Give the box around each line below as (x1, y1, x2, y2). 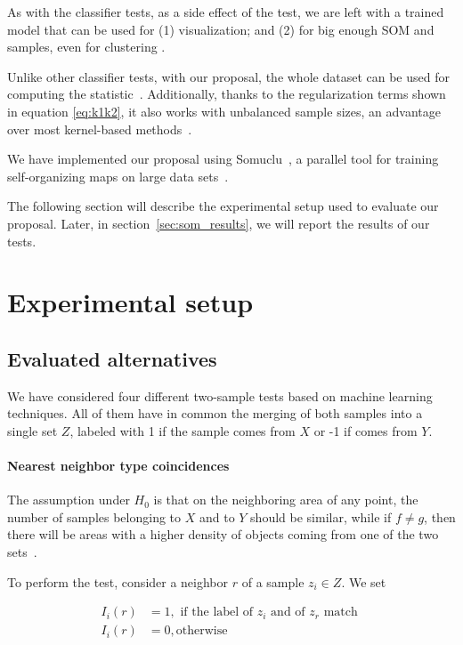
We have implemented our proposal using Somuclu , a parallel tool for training (7, 149, 439, 168)
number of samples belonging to (7, 507, 182, 526)
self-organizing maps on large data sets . (7, 166, 229, 185)
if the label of (180, 606, 254, 619)
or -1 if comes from (313, 421, 418, 439)
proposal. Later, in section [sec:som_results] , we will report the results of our (7, 214, 430, 232)
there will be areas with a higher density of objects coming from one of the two (7, 525, 439, 544)
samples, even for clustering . (7, 37, 166, 56)
